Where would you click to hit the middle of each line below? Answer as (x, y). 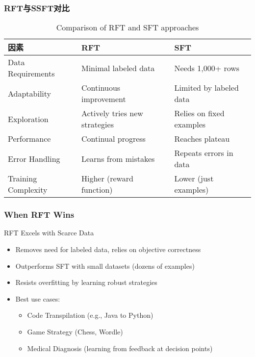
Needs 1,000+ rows (207, 68)
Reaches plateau (202, 139)
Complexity (28, 190)
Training (23, 178)
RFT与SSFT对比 (37, 8)
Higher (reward (107, 178)
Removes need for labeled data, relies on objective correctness (108, 249)
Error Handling (34, 158)
